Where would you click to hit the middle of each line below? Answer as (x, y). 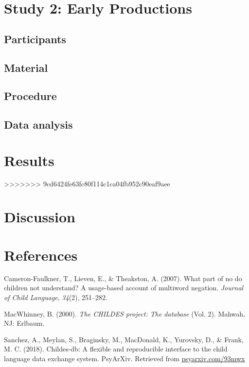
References (41, 255)
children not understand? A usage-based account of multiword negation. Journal (124, 288)
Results (29, 160)
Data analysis (38, 125)
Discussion (40, 217)
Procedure (30, 96)
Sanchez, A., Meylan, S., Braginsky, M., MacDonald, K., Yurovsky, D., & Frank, (124, 339)
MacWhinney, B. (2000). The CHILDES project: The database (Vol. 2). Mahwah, (125, 313)
